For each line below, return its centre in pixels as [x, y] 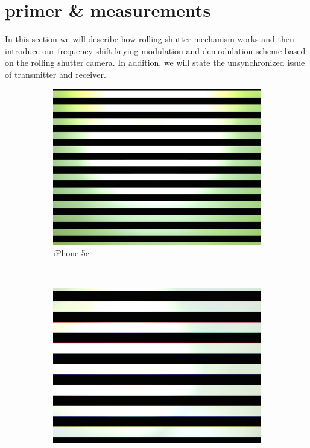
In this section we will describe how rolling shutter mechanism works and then [150, 39]
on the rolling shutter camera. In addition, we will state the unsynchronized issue [155, 62]
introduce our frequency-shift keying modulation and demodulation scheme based [155, 50]
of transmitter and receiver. [55, 74]
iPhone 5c [71, 253]
